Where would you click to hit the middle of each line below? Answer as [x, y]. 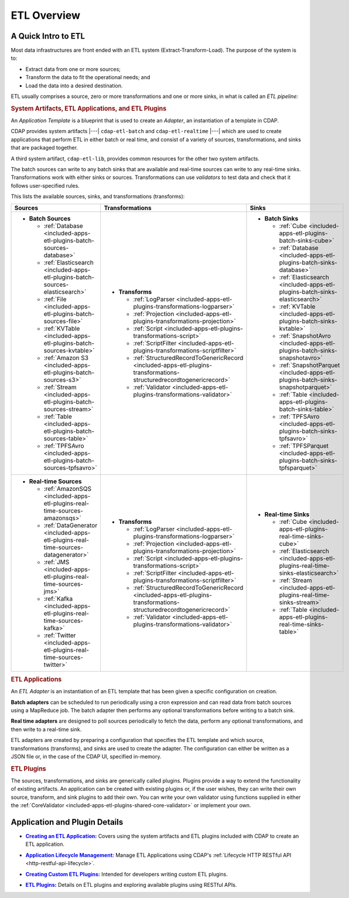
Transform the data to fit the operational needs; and [88, 77]
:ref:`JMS [57, 562]
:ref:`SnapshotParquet [309, 365]
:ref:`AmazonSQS [68, 489]
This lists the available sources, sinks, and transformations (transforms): [98, 196]
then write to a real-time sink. [46, 729]
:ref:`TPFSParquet [304, 446]
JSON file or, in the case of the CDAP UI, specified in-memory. [86, 756]
